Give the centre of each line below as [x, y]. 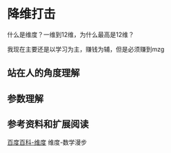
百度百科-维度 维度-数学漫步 [47, 142]
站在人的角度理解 [43, 73]
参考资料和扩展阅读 [48, 124]
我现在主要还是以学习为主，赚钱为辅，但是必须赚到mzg [86, 49]
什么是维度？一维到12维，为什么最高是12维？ [71, 34]
